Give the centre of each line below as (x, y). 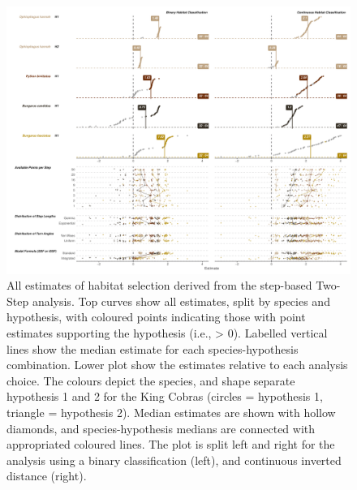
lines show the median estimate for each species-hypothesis (153, 348)
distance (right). (47, 476)
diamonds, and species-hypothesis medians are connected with (161, 428)
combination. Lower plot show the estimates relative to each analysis (177, 365)
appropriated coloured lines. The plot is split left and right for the (171, 444)
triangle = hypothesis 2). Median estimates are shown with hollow (171, 412)
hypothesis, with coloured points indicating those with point (156, 317)
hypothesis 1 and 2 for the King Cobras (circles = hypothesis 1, (165, 396)
